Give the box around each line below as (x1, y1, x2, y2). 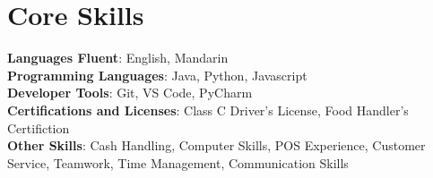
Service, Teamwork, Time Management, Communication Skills (7, 153, 349, 172)
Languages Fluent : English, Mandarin (7, 48, 229, 67)
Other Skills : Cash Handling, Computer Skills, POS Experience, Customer (7, 136, 426, 155)
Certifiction (7, 118, 70, 137)
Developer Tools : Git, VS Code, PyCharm (7, 83, 253, 102)
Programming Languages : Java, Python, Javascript (7, 65, 307, 84)
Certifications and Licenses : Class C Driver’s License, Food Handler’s (7, 100, 409, 119)
